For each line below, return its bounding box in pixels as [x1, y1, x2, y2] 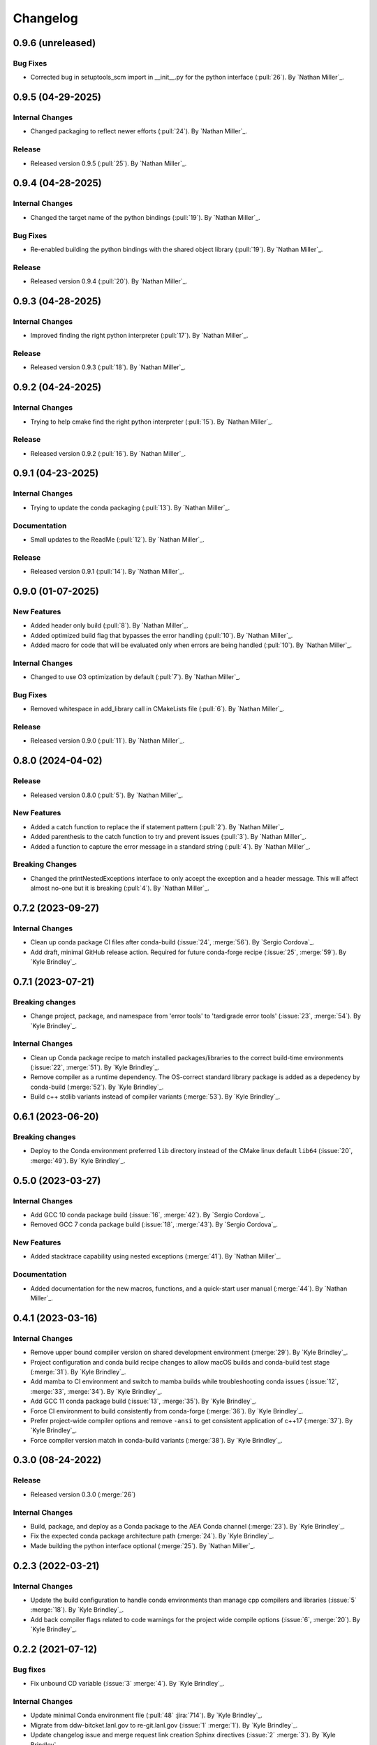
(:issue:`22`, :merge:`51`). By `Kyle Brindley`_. [30, 1063, 160, 1071]
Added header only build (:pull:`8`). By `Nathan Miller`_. [30, 621, 188, 630]
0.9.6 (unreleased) [13, 37, 96, 49]
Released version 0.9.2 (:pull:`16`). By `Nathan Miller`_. [30, 449, 186, 457]
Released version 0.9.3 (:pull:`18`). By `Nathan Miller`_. [30, 363, 186, 371]
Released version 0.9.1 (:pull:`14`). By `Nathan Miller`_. [30, 567, 184, 576]
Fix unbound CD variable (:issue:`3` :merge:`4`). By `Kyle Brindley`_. [30, 1679, 225, 1688]
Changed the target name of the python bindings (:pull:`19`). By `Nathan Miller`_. [30, 213, 261, 221]
